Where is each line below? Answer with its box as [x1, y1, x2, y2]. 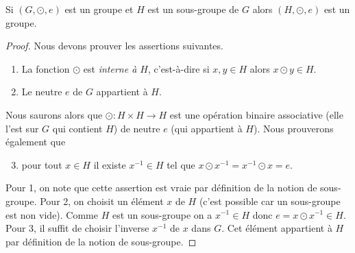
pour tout [21, 157, 62, 171]
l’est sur [5, 121, 39, 135]
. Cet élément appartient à [221, 221, 332, 235]
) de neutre [113, 121, 160, 135]
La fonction [21, 61, 70, 75]
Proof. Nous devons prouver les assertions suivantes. [5, 38, 223, 53]
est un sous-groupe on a [112, 207, 212, 221]
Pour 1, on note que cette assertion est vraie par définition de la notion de [5, 180, 317, 195]
